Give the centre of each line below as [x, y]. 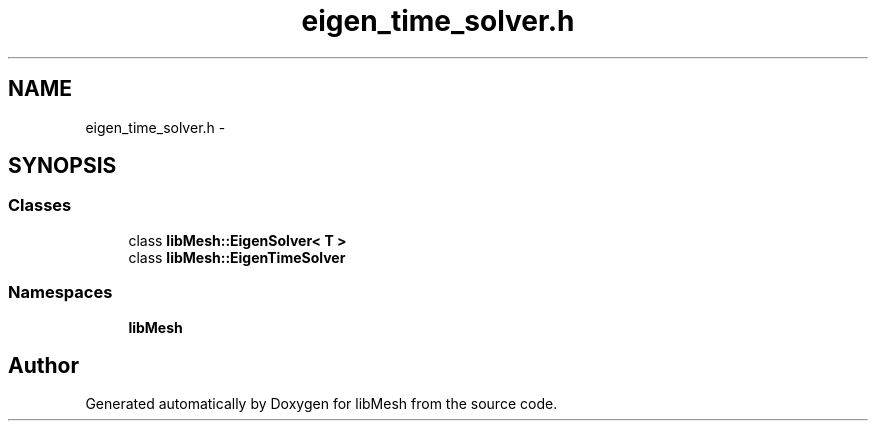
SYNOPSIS [62, 166]
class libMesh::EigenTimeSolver [237, 257]
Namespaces [60, 292]
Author [43, 365]
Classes [40, 205]
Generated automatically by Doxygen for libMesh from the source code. [321, 404]
